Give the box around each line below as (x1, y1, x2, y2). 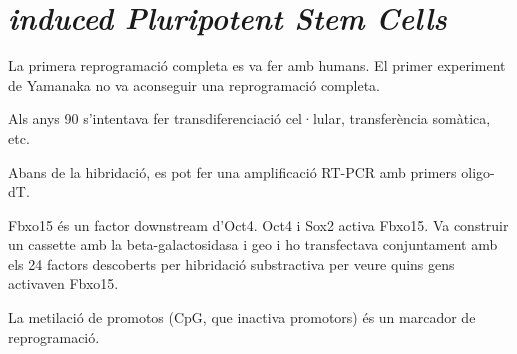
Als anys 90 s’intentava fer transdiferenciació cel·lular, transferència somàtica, (8, 108, 491, 129)
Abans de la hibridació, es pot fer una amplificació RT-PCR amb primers (8, 161, 457, 182)
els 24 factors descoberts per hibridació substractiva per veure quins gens (8, 253, 455, 274)
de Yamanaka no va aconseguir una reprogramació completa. (8, 74, 381, 95)
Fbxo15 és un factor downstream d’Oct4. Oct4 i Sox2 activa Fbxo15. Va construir (8, 214, 509, 235)
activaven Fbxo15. (8, 273, 119, 294)
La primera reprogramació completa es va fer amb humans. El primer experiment (8, 55, 506, 76)
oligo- (461, 161, 495, 182)
